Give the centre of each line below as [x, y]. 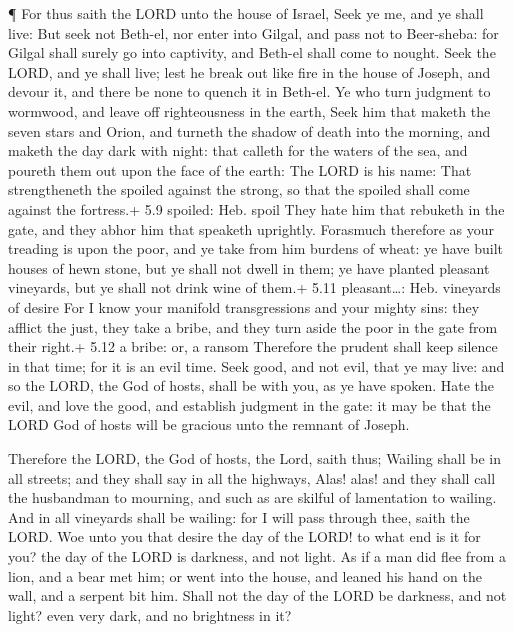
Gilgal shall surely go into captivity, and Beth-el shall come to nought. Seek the [252, 52]
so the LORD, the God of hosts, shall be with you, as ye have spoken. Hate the [251, 385]
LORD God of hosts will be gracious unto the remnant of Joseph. [209, 424]
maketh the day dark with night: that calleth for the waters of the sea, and [238, 150]
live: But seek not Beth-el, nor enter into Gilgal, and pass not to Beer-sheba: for [253, 32]
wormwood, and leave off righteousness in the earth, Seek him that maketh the [249, 110]
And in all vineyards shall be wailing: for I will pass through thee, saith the [239, 516]
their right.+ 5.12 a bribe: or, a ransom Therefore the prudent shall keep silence [253, 346]
